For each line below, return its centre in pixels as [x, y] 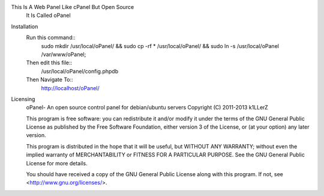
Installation [25, 26]
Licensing [23, 99]
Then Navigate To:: [49, 80]
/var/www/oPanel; [64, 54]
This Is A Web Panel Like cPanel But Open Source [73, 7]
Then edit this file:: [49, 63]
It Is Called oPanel [49, 16]
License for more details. [57, 163]
